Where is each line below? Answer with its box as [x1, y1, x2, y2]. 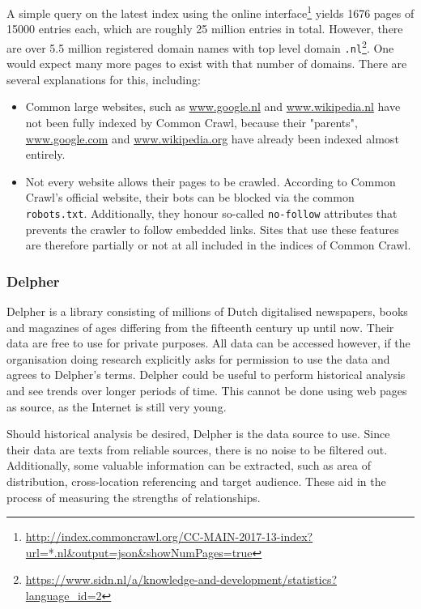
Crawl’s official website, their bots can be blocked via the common [25, 189, 355, 206]
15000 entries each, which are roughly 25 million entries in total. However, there [6, 20, 403, 37]
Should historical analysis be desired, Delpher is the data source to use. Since [6, 425, 390, 442]
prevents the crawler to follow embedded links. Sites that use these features [25, 220, 399, 237]
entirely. [25, 146, 66, 163]
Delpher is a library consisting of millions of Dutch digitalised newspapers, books [6, 302, 408, 319]
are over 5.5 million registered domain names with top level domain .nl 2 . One [6, 36, 394, 56]
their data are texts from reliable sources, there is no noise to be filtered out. [6, 441, 388, 458]
